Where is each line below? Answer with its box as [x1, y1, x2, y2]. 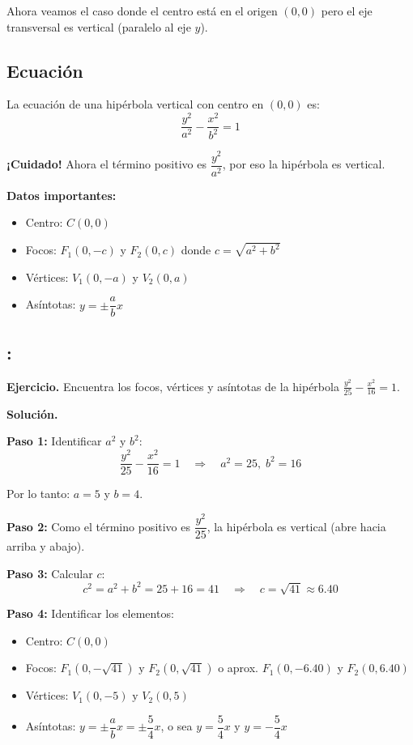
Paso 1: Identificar [6, 432, 102, 449]
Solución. [6, 405, 58, 422]
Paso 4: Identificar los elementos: [6, 604, 174, 621]
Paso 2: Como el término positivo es [6, 517, 191, 534]
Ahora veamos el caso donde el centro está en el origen [6, 2, 278, 19]
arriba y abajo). [6, 537, 85, 554]
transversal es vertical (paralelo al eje [6, 18, 191, 35]
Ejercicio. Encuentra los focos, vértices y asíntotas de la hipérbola [6, 377, 339, 394]
